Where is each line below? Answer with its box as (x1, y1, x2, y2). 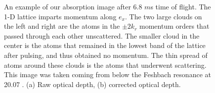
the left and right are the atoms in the (4, 21, 120, 31)
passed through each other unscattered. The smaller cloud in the (4, 30, 200, 41)
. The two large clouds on (125, 11, 202, 21)
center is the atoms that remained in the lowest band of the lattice (4, 40, 206, 50)
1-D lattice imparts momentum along (4, 11, 117, 21)
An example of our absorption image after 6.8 (4, 1, 142, 11)
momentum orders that (139, 21, 210, 31)
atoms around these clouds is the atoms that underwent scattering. (4, 59, 207, 70)
